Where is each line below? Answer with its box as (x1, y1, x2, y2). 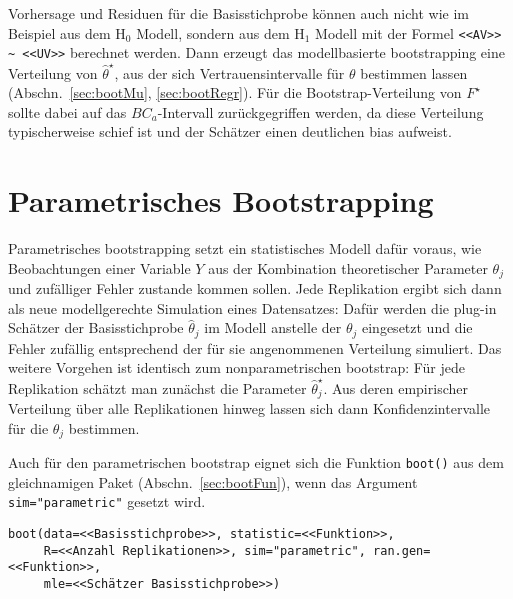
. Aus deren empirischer (323, 377, 468, 398)
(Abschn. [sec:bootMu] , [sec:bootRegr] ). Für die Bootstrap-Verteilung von (8, 82, 462, 103)
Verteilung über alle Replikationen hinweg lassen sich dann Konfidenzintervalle (8, 398, 491, 419)
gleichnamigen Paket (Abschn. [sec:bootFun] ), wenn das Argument (8, 471, 418, 492)
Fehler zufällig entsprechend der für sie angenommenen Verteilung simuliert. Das (8, 337, 502, 358)
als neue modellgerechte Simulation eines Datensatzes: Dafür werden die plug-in (8, 297, 497, 318)
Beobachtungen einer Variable (8, 257, 191, 278)
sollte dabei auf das (8, 101, 127, 122)
